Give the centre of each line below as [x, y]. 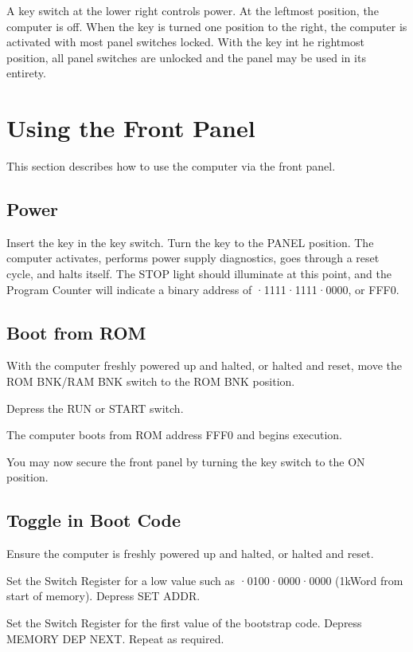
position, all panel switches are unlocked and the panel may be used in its [186, 57]
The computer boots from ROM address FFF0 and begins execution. [175, 435]
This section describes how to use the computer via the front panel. [171, 166]
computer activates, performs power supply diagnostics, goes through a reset [193, 258]
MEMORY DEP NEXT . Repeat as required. [115, 638]
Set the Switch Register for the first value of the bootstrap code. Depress [184, 623]
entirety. [26, 73]
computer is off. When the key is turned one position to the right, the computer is [207, 26]
